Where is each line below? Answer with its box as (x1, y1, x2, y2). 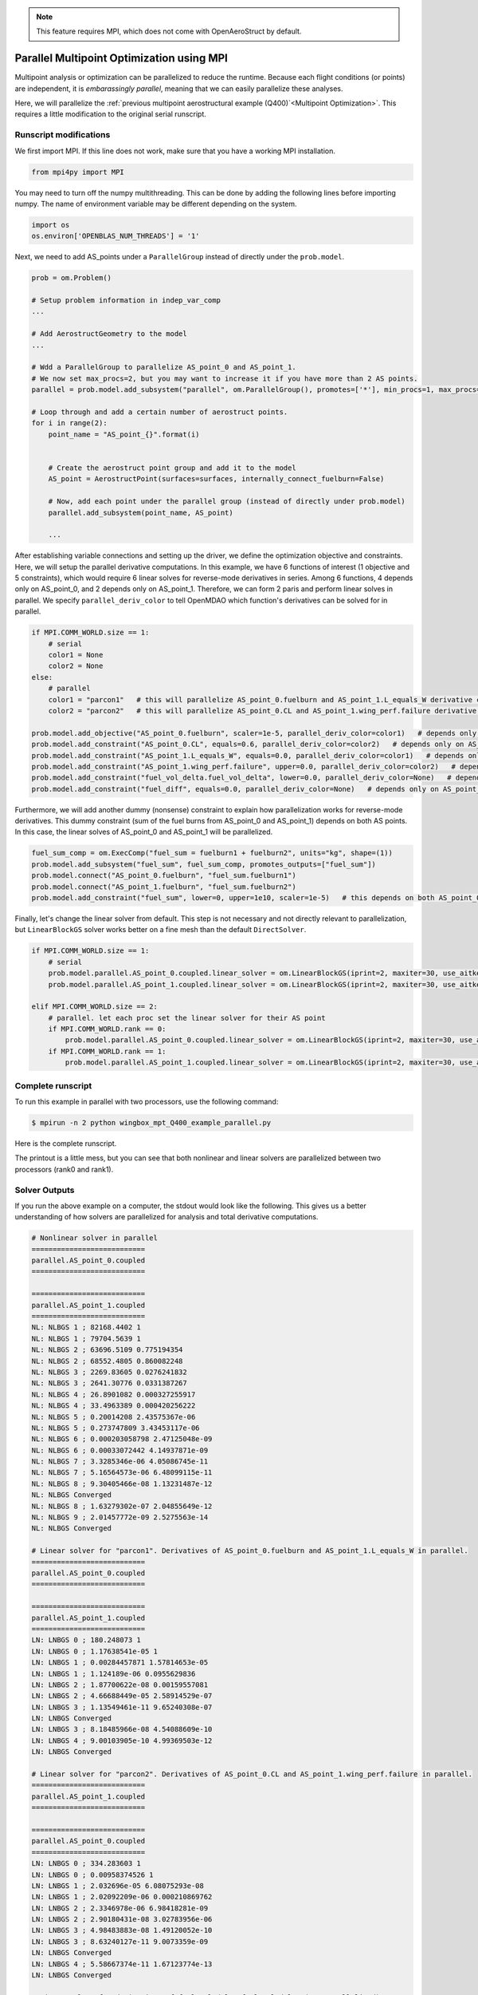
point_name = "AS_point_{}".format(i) (48, 429, 200, 439)
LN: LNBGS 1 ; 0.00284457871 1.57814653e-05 (31, 1658, 209, 1667)
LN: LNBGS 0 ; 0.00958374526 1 (31, 1870, 155, 1879)
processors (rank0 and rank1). (14, 1164, 114, 1174)
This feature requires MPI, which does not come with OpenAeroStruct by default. (36, 26, 302, 36)
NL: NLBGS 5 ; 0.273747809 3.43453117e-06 (31, 1423, 200, 1432)
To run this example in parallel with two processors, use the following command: (14, 1097, 279, 1106)
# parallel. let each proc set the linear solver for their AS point (48, 1013, 326, 1022)
